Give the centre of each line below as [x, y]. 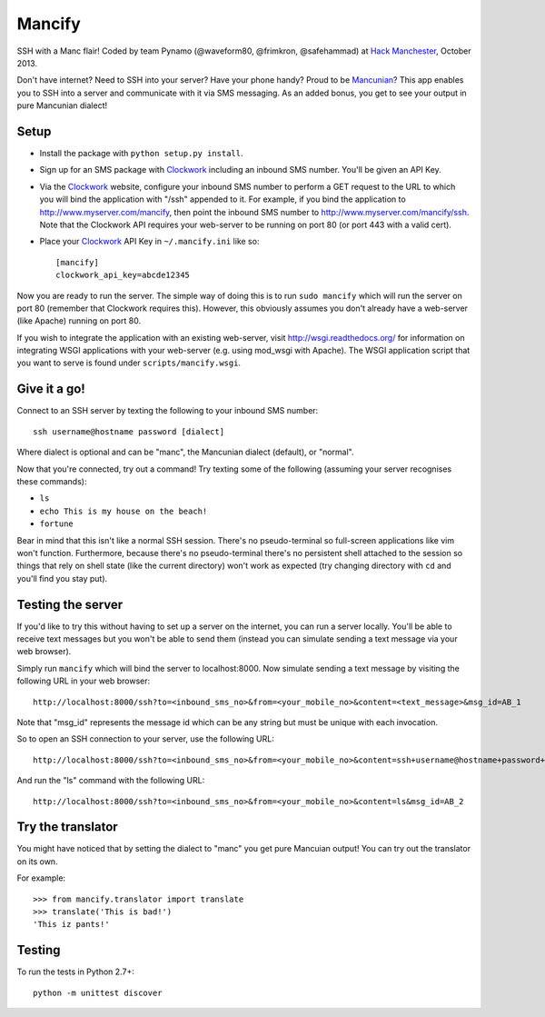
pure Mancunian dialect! [62, 105]
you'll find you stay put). [62, 578]
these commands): [52, 481]
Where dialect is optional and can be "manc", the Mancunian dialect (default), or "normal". [185, 452]
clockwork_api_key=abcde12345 [123, 275]
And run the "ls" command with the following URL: [111, 781]
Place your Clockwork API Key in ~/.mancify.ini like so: [149, 242]
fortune [57, 524]
